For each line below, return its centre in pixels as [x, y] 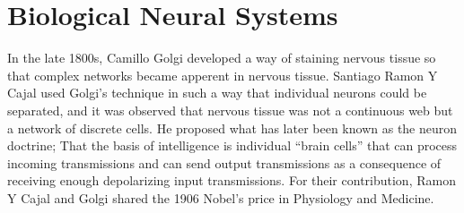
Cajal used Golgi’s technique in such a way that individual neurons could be [217, 93]
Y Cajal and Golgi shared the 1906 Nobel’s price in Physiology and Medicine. [221, 197]
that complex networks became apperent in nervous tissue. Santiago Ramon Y [223, 75]
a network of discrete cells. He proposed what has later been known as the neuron [232, 128]
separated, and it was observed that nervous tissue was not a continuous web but [230, 110]
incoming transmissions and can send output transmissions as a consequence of [224, 162]
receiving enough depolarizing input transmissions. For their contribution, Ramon [232, 180]
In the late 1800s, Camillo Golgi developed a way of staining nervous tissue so [222, 58]
